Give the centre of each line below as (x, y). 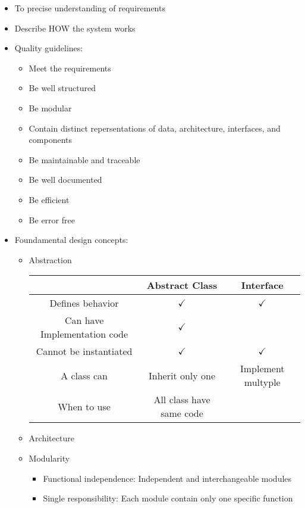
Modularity (49, 458)
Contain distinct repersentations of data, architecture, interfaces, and (155, 128)
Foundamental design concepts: (71, 240)
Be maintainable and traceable (84, 159)
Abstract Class (182, 285)
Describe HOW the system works (75, 28)
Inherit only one (182, 375)
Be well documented (65, 180)
